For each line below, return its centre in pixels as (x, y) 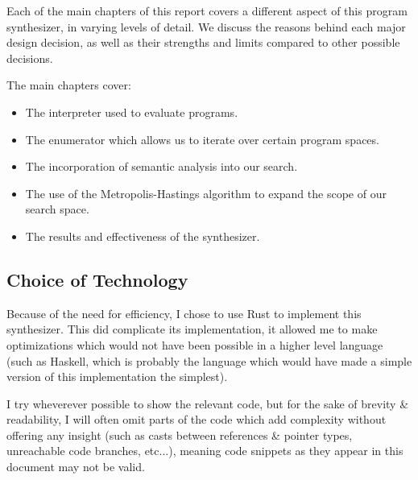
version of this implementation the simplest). (117, 377)
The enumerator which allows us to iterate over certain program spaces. (202, 139)
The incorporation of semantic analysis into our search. (161, 166)
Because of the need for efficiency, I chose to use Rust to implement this (184, 313)
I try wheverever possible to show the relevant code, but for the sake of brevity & (208, 403)
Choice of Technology (97, 279)
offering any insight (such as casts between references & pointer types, (180, 434)
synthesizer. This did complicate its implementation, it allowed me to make (192, 329)
